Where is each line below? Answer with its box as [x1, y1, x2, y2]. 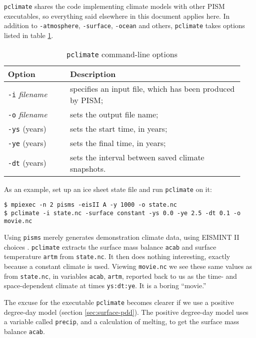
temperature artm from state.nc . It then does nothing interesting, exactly [4, 251, 230, 262]
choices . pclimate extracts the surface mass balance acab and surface [4, 241, 217, 252]
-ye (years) [8, 137, 47, 149]
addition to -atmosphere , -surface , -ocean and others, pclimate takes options [4, 20, 245, 31]
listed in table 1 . [4, 30, 53, 40]
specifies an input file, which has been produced [70, 82, 235, 94]
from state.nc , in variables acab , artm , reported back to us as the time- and [4, 270, 237, 281]
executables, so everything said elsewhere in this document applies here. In [4, 10, 230, 21]
